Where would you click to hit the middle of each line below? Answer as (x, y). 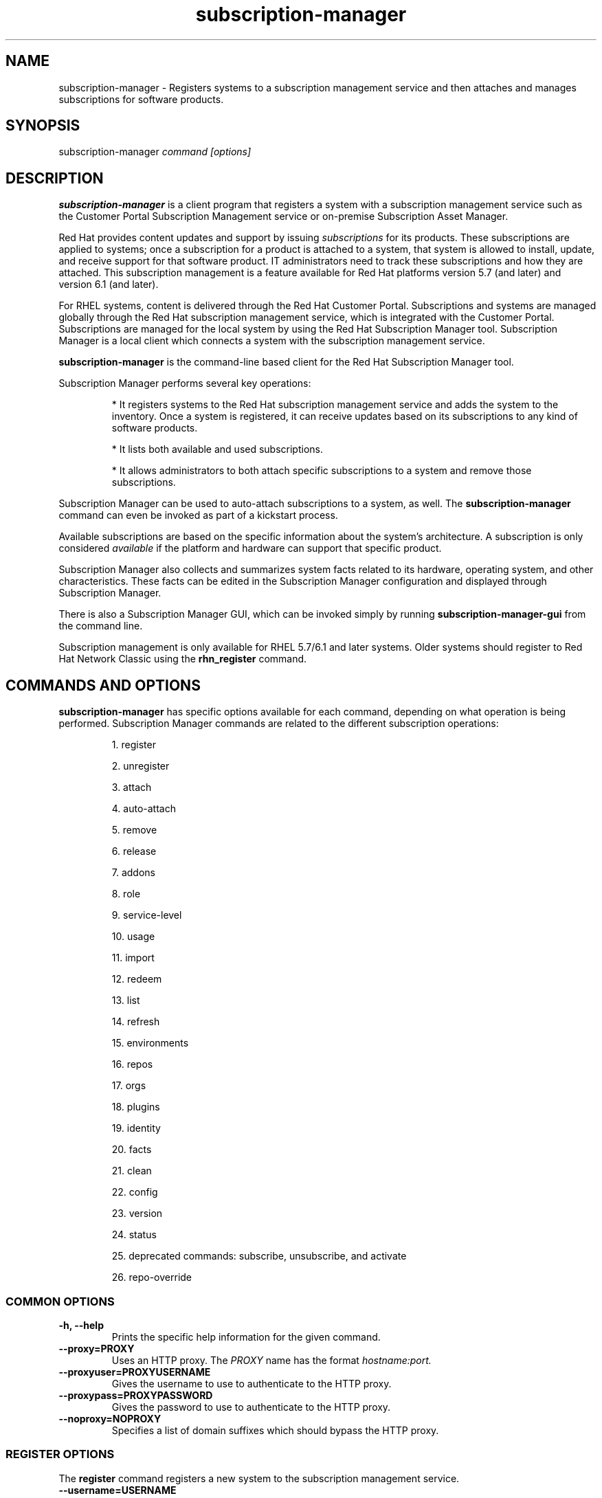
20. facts (132, 1150)
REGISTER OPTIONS (60, 1454)
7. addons (134, 873)
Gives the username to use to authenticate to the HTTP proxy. (252, 1383)
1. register (134, 745)
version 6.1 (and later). (109, 284)
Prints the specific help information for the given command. (246, 1337)
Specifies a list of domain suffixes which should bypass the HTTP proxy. (275, 1430)
